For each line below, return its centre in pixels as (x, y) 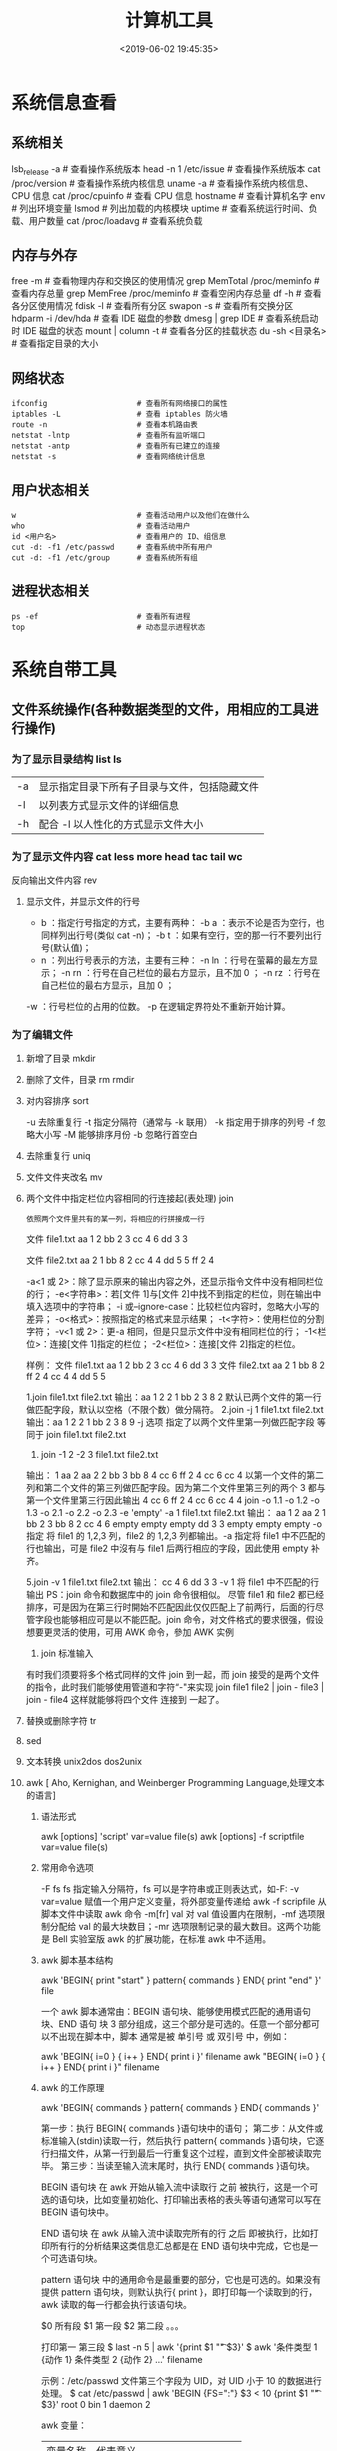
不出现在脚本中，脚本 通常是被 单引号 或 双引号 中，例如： (170, 2037)
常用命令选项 (67, 1868)
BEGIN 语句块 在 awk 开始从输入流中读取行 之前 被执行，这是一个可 (179, 2187)
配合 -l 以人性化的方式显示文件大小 (121, 824)
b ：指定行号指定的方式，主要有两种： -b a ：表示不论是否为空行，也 (182, 922)
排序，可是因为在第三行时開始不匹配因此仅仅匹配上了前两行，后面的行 (170, 1607)
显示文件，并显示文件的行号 (83, 901)
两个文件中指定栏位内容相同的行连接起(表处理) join (129, 1198)
